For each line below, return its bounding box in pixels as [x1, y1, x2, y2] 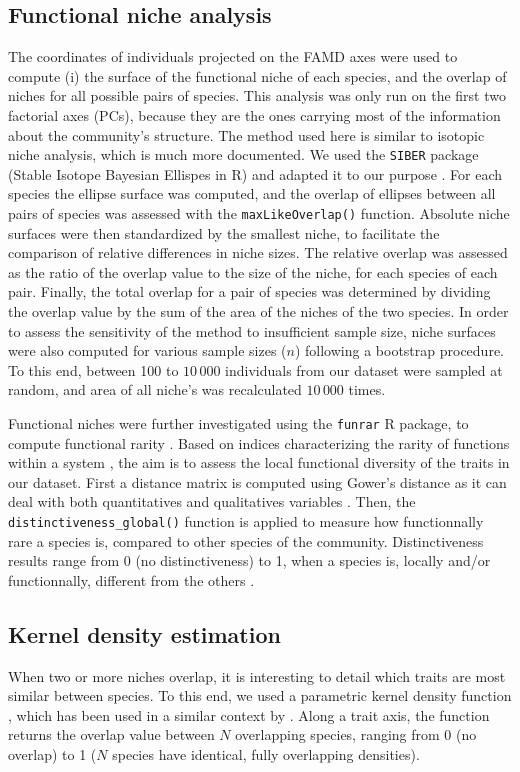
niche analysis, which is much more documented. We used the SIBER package [8, 144, 479, 165]
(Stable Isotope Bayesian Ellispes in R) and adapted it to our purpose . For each [8, 163, 503, 184]
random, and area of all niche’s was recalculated [8, 379, 302, 400]
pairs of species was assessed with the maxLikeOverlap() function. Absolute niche [8, 203, 510, 224]
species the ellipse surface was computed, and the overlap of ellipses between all [8, 183, 496, 204]
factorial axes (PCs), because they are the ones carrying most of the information [8, 104, 501, 125]
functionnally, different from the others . [8, 569, 255, 590]
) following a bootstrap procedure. [294, 340, 504, 361]
